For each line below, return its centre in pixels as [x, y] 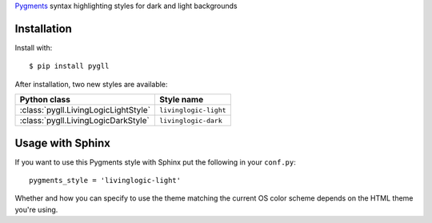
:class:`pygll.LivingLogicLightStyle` [85, 110]
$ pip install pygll [69, 66]
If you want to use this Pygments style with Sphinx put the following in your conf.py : [155, 162]
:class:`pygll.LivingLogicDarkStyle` [84, 121]
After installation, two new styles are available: [91, 84]
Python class [45, 100]
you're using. [36, 209]
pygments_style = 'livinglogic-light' [105, 180]
